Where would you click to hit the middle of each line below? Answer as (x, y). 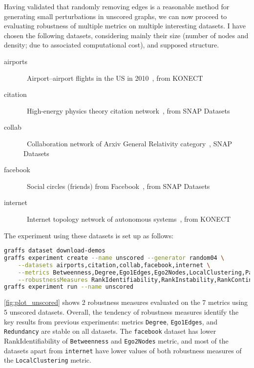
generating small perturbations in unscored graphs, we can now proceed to (116, 16)
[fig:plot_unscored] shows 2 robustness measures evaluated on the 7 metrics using (126, 302)
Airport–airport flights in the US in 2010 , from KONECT (115, 78)
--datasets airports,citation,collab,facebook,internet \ (114, 265)
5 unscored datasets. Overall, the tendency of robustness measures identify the (121, 311)
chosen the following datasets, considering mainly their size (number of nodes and (126, 35)
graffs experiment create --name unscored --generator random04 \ (114, 258)
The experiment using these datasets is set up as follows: (89, 235)
